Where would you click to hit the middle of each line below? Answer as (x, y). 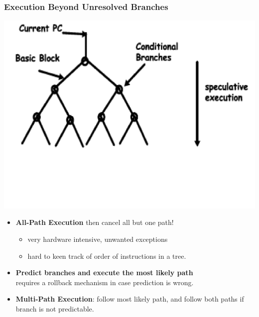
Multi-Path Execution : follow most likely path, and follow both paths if (130, 299)
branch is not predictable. (55, 308)
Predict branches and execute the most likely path (104, 272)
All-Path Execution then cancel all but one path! (95, 222)
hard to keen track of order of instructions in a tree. (107, 256)
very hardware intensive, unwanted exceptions (98, 239)
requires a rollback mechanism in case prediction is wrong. (105, 282)
